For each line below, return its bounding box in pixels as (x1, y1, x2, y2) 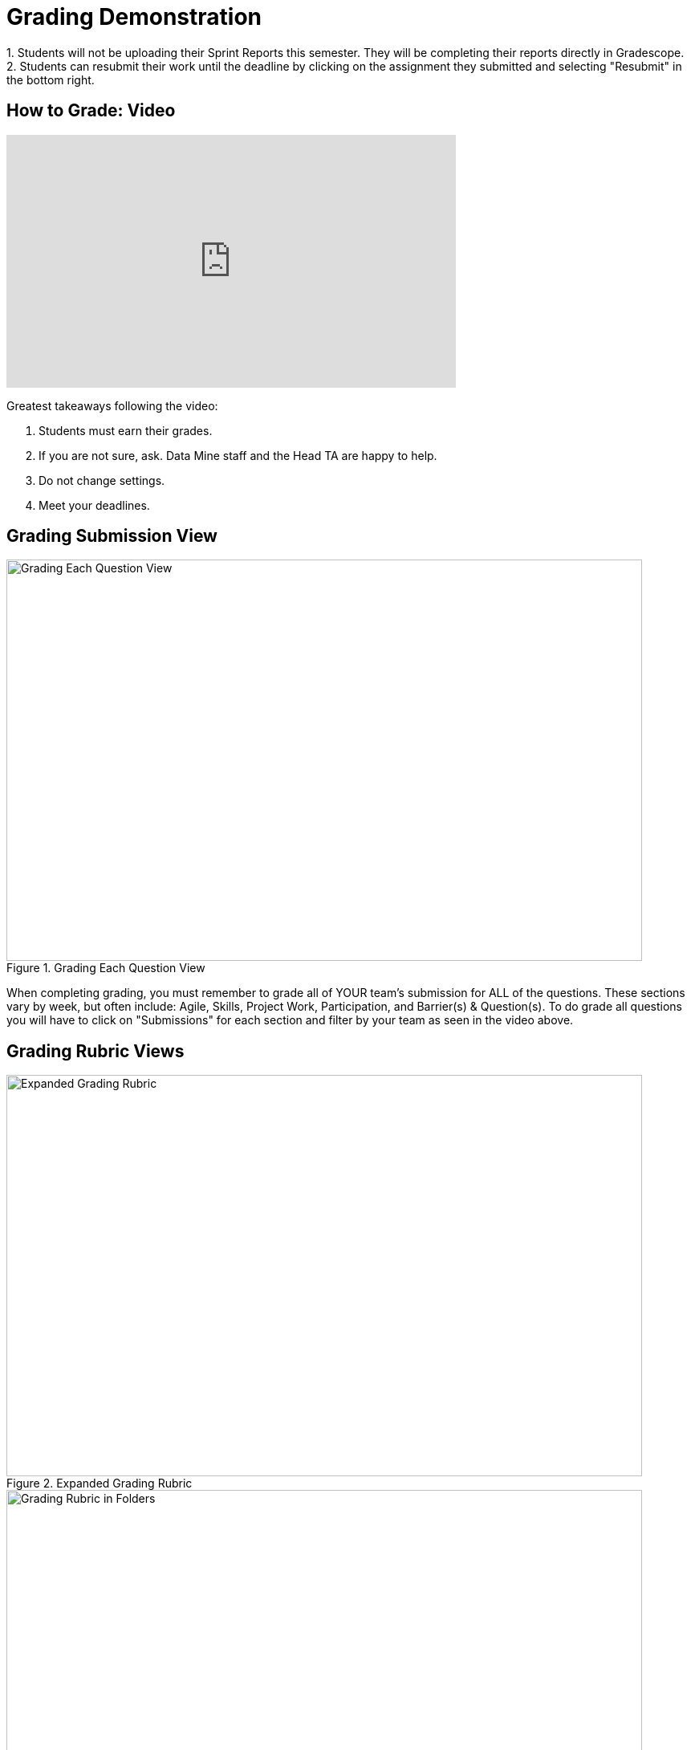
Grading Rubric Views (6, 1040, 185, 1061)
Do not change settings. (39, 473, 165, 487)
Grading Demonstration (6, 3, 262, 31)
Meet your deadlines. (39, 498, 150, 512)
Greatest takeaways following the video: (6, 398, 218, 413)
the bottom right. (6, 72, 95, 87)
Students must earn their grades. (39, 423, 213, 437)
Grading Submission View (6, 526, 217, 547)
